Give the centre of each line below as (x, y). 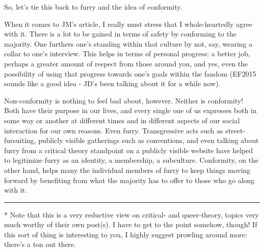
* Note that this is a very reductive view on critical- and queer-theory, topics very (131, 214)
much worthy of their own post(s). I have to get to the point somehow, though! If (131, 224)
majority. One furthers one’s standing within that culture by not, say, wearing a (128, 43)
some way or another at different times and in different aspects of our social (122, 120)
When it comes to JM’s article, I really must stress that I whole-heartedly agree (128, 24)
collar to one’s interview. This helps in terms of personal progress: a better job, (127, 53)
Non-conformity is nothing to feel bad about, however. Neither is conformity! (124, 100)
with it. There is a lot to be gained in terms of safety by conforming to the (120, 34)
